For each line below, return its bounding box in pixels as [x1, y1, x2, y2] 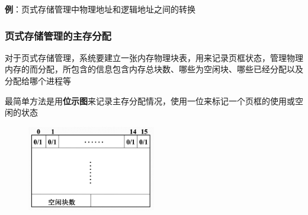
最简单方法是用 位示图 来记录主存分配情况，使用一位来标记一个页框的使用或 [5, 94, 295, 107]
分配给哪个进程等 [5, 75, 71, 86]
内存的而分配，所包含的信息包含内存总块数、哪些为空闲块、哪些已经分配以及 [5, 63, 303, 75]
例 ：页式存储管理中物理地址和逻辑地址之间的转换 [5, 3, 195, 15]
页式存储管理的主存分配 [5, 28, 111, 43]
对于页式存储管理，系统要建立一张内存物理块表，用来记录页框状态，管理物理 [5, 51, 303, 63]
